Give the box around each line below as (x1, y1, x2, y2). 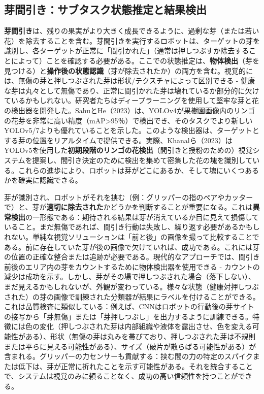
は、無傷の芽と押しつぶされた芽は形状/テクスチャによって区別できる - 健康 (4, 75, 255, 86)
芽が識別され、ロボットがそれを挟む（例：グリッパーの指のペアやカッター (4, 191, 253, 202)
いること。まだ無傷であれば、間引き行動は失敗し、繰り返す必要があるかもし (4, 221, 260, 232)
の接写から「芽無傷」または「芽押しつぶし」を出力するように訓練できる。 (4, 311, 252, 321)
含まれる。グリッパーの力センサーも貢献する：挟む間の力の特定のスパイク (4, 351, 253, 362)
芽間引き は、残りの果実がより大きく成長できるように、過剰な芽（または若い (4, 25, 259, 36)
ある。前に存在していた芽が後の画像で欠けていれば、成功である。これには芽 (4, 241, 260, 252)
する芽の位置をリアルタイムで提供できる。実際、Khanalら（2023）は (4, 135, 233, 145)
